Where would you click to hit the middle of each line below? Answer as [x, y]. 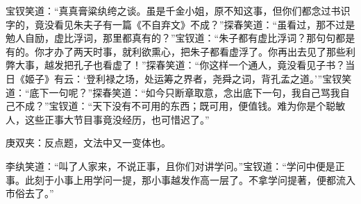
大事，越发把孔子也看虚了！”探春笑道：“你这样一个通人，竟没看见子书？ [180, 65]
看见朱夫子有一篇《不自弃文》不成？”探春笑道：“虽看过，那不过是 [204, 24]
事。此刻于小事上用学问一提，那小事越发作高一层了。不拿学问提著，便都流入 [180, 179]
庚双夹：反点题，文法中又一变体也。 [88, 143]
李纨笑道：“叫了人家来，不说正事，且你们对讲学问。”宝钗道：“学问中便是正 [175, 165]
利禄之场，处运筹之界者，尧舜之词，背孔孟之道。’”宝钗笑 [224, 78]
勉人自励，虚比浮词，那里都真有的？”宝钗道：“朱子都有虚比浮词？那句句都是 [180, 38]
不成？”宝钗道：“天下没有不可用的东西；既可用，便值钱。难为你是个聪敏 [180, 106]
